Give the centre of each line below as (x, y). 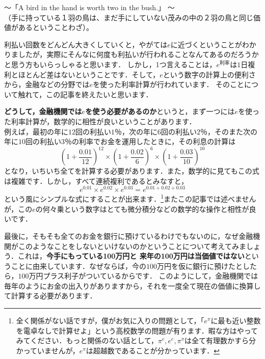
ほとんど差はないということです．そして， (89, 74)
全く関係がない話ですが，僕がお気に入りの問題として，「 (110, 321)
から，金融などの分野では (47, 84)
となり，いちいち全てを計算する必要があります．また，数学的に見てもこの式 (132, 171)
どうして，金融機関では (43, 111)
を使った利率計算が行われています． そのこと (169, 84)
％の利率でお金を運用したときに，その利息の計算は (150, 141)
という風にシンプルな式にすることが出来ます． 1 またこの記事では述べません (130, 198)
